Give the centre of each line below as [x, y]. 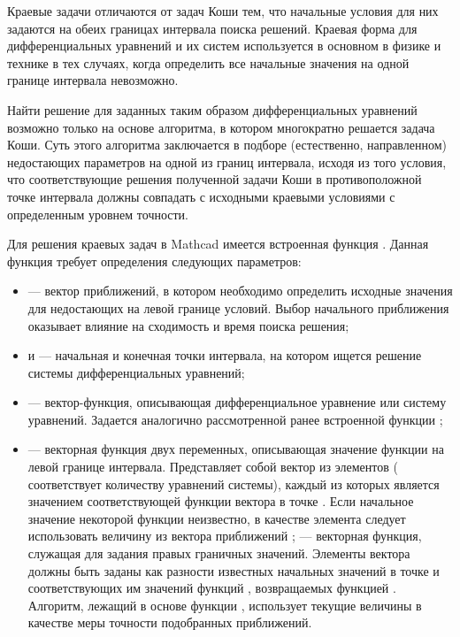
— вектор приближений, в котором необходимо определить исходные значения [240, 291]
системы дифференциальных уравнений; [136, 372]
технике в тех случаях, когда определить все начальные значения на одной [208, 62]
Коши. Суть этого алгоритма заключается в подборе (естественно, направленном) [227, 145]
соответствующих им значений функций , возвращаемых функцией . [212, 588]
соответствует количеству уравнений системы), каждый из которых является [234, 484]
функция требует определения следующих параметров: [154, 261]
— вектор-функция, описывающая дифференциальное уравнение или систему [237, 402]
